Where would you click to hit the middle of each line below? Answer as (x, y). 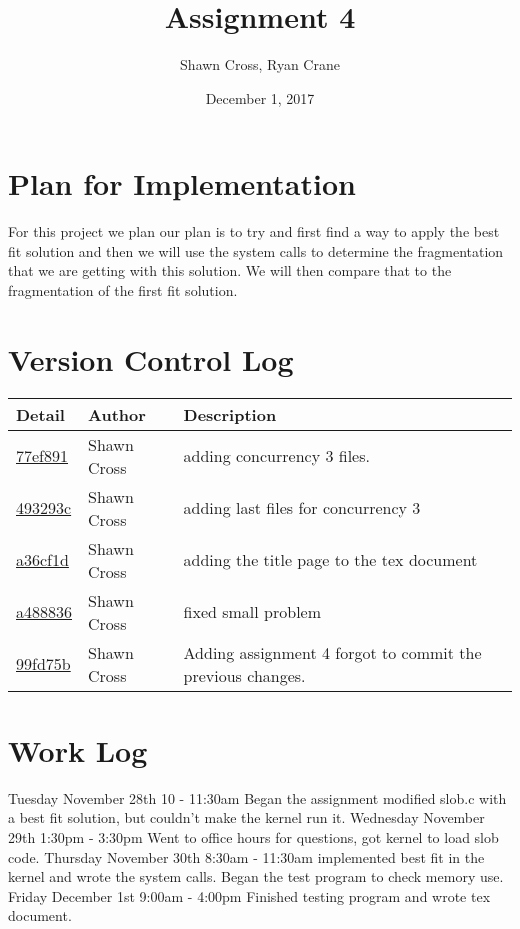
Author (117, 414)
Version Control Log (151, 358)
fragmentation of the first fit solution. (123, 290)
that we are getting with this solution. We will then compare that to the (230, 270)
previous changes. (244, 675)
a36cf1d (42, 560)
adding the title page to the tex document (330, 560)
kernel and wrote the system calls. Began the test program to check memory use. (256, 876)
